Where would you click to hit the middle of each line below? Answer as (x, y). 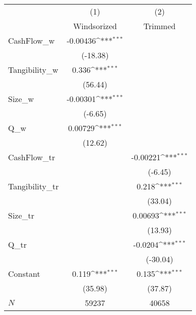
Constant (24, 274)
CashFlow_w (31, 40)
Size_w (21, 99)
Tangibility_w (33, 70)
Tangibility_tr (34, 186)
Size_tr (21, 215)
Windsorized (95, 26)
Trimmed (159, 26)
